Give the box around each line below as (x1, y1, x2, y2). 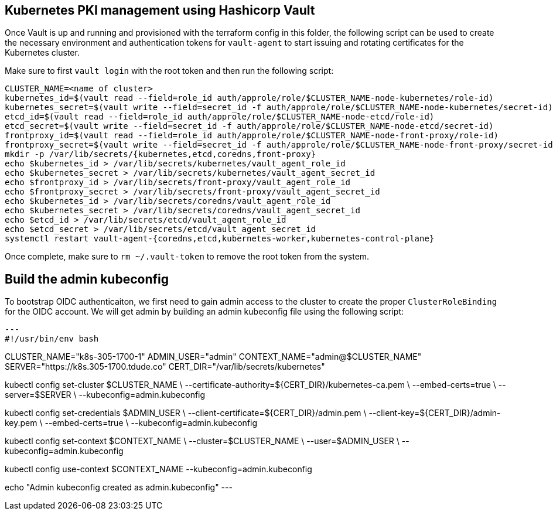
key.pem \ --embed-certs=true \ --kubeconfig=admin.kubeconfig (5, 418, 258, 428)
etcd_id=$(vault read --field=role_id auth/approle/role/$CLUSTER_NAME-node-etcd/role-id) (5, 112, 435, 122)
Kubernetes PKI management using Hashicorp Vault (5, 3, 315, 18)
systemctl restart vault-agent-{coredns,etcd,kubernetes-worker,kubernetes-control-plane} (5, 234, 435, 244)
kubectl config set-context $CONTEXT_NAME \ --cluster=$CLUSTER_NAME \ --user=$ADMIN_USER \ (5, 436, 400, 446)
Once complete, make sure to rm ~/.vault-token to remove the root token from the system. (5, 251, 370, 262)
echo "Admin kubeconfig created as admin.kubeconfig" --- (5, 482, 233, 493)
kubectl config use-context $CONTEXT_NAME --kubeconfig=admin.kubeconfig (5, 464, 312, 475)
